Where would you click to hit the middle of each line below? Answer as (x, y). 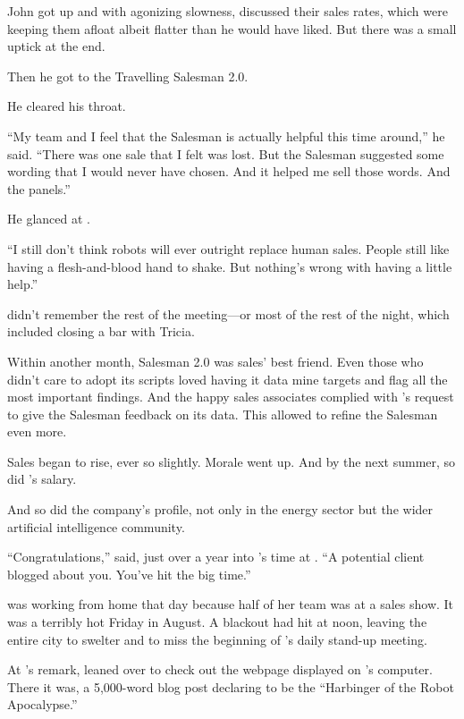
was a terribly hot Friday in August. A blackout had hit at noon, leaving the (217, 622)
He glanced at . (49, 219)
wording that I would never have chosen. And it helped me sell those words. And (229, 171)
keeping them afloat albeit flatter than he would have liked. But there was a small (232, 28)
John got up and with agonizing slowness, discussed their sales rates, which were (228, 11)
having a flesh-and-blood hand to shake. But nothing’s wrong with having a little (230, 266)
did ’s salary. (42, 479)
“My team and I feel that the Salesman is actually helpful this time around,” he (226, 135)
